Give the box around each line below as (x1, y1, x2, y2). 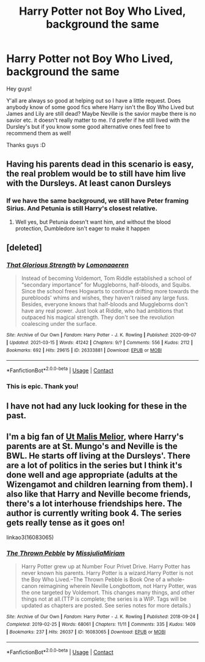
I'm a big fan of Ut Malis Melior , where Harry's (6, 431, 184, 442)
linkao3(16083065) (6, 534, 54, 541)
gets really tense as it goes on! (6, 517, 125, 528)
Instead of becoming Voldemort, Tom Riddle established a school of (21, 274, 192, 282)
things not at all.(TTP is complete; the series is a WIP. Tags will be (21, 595, 187, 603)
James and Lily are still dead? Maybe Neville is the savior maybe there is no (6, 110, 196, 117)
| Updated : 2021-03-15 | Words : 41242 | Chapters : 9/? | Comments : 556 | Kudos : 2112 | (6, 339, 193, 345)
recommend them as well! (6, 129, 71, 137)
